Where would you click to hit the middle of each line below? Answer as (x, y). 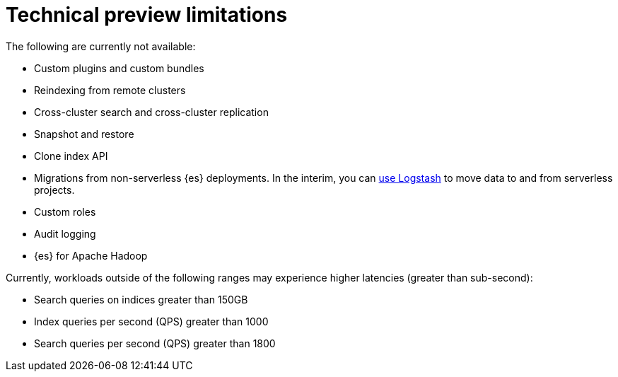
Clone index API (71, 156)
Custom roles (65, 211)
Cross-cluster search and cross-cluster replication (151, 112)
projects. (54, 190)
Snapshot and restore (84, 134)
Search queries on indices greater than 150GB (141, 299)
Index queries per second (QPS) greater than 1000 (151, 321)
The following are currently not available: (101, 46)
